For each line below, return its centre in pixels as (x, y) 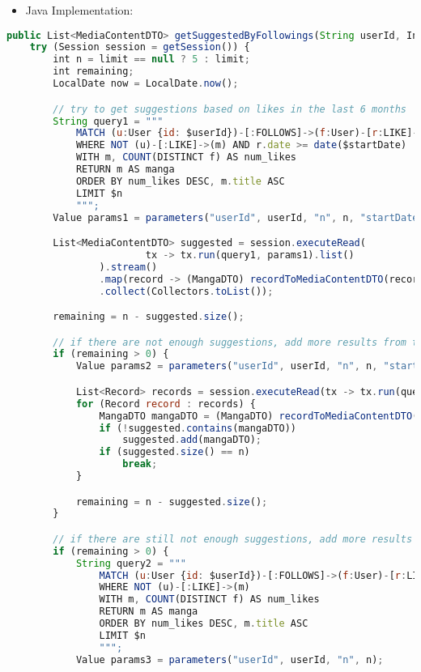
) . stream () (128, 267)
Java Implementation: (79, 10)
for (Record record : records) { (166, 404)
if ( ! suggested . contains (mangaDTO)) (198, 428)
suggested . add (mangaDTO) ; (192, 440)
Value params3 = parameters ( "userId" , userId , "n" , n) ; (230, 659)
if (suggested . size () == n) (174, 452)
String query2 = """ (131, 563)
